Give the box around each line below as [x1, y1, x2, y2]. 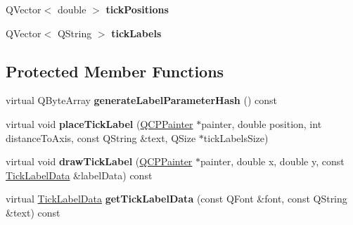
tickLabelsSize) [203, 130, 269, 145]
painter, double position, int [201, 116, 322, 131]
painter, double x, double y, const [200, 154, 345, 169]
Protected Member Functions [6, 60, 224, 82]
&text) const [6, 205, 60, 219]
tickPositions [105, 2, 169, 16]
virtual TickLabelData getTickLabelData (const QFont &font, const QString [6, 191, 347, 206]
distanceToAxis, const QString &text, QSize [6, 130, 196, 145]
